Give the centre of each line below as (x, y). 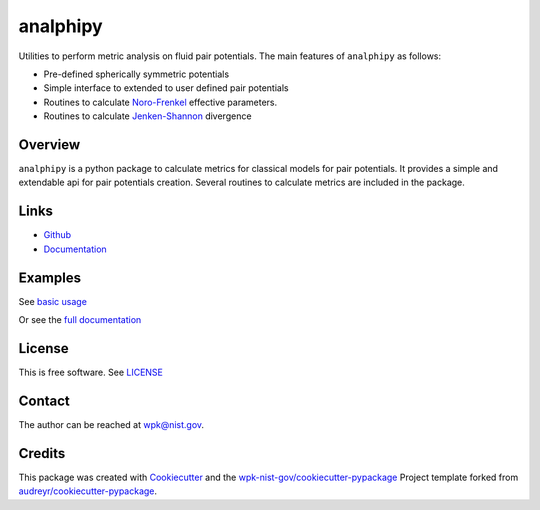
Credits (42, 453)
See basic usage (52, 301)
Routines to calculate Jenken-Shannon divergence (147, 116)
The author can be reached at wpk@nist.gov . (111, 424)
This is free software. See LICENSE (91, 372)
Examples (50, 277)
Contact (44, 400)
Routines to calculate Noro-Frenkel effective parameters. (160, 102)
